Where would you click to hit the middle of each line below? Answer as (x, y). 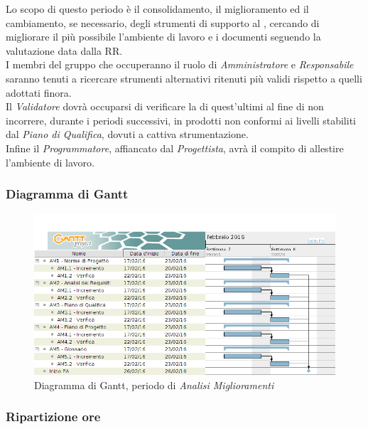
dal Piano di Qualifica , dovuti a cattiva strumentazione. (127, 134)
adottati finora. (39, 92)
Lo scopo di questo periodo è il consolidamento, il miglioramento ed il (157, 9)
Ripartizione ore (53, 417)
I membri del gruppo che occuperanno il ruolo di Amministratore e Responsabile (180, 64)
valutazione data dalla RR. (64, 50)
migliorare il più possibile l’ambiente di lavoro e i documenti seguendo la (163, 37)
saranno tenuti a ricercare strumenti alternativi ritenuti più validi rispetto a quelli (184, 78)
